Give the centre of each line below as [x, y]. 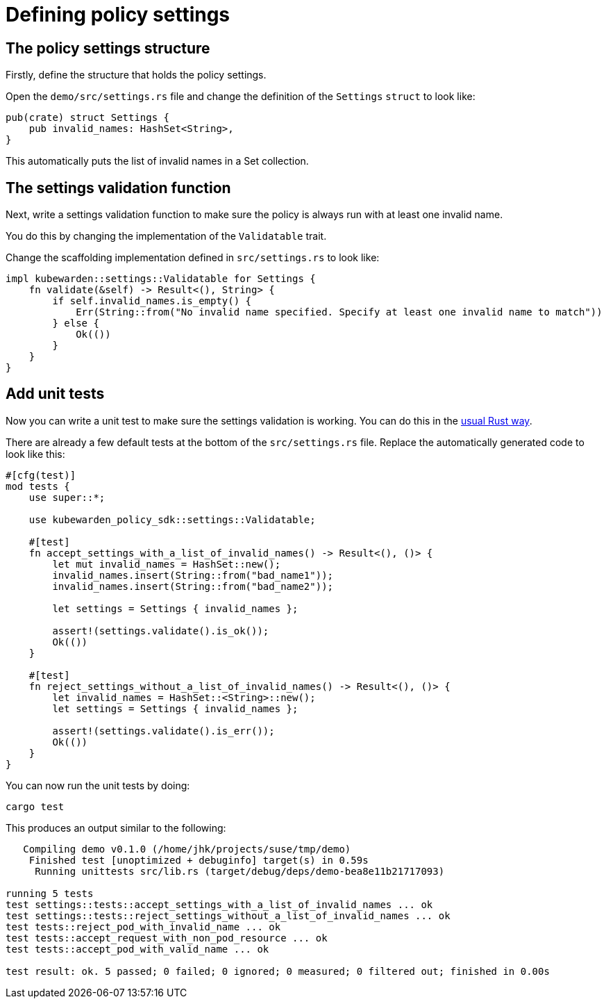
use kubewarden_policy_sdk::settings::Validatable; [172, 519]
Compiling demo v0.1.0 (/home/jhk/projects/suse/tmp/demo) [187, 849]
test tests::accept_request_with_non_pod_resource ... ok [167, 938]
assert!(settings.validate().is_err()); [163, 731]
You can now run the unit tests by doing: [98, 785]
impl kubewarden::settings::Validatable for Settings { [161, 279]
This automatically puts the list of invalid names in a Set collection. [157, 161]
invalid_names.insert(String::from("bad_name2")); [193, 586]
